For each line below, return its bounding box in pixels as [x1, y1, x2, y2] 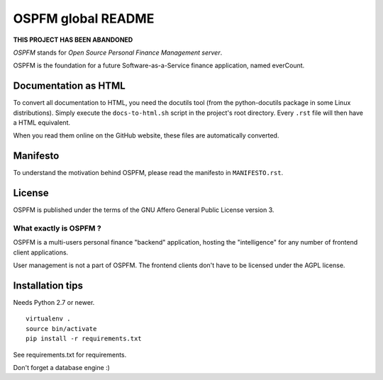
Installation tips [13, 279, 83, 291]
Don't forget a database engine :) [13, 364, 110, 371]
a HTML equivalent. [13, 118, 71, 127]
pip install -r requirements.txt [26, 335, 142, 343]
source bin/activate [26, 325, 97, 332]
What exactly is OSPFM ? [13, 223, 102, 233]
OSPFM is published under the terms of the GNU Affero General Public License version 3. [13, 206, 274, 214]
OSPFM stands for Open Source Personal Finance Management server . [13, 48, 223, 57]
